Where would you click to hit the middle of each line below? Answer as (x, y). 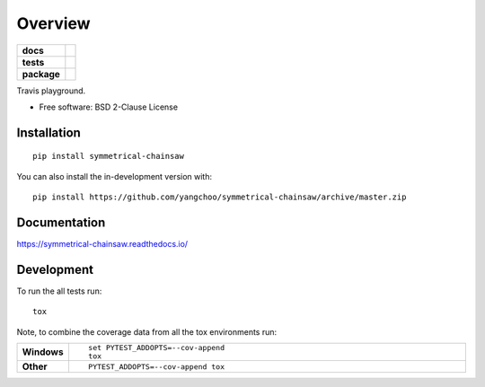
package (41, 74)
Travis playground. (51, 91)
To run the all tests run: (59, 291)
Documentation (61, 222)
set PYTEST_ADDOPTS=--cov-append (156, 348)
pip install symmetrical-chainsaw (108, 156)
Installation (48, 132)
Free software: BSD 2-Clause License (109, 107)
